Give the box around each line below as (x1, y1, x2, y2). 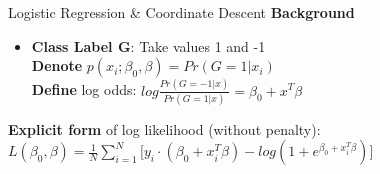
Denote (31, 55, 83, 76)
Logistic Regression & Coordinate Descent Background (8, 2, 355, 22)
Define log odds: (31, 79, 137, 100)
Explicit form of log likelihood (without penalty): (8, 118, 321, 139)
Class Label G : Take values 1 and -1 (31, 35, 266, 56)
